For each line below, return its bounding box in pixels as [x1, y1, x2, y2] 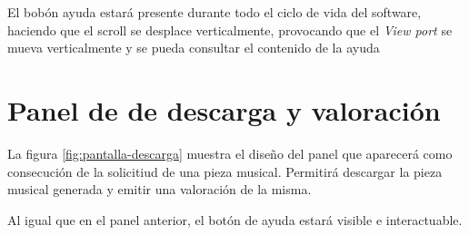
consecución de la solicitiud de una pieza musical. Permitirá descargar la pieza [7, 162, 443, 181]
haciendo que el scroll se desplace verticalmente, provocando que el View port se [7, 20, 453, 39]
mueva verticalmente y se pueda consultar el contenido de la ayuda [7, 38, 380, 57]
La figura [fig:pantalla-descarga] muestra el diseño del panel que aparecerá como [7, 143, 453, 162]
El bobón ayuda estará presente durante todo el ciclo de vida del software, [7, 3, 422, 21]
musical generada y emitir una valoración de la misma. [7, 180, 312, 199]
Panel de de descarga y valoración [7, 91, 441, 128]
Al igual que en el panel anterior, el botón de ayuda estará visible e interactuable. [7, 210, 463, 229]
